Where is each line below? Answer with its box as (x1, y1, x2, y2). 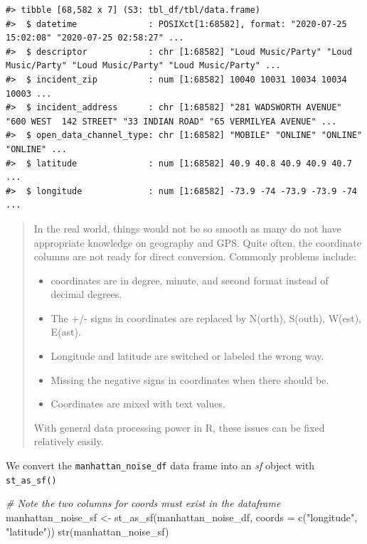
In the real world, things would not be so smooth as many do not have (33, 220, 341, 235)
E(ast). (50, 324, 81, 339)
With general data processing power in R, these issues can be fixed (33, 420, 325, 434)
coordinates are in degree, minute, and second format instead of (50, 272, 329, 287)
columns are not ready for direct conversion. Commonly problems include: (33, 249, 356, 264)
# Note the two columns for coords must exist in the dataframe (6, 496, 281, 511)
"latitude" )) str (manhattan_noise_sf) (6, 523, 169, 538)
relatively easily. (33, 434, 104, 449)
